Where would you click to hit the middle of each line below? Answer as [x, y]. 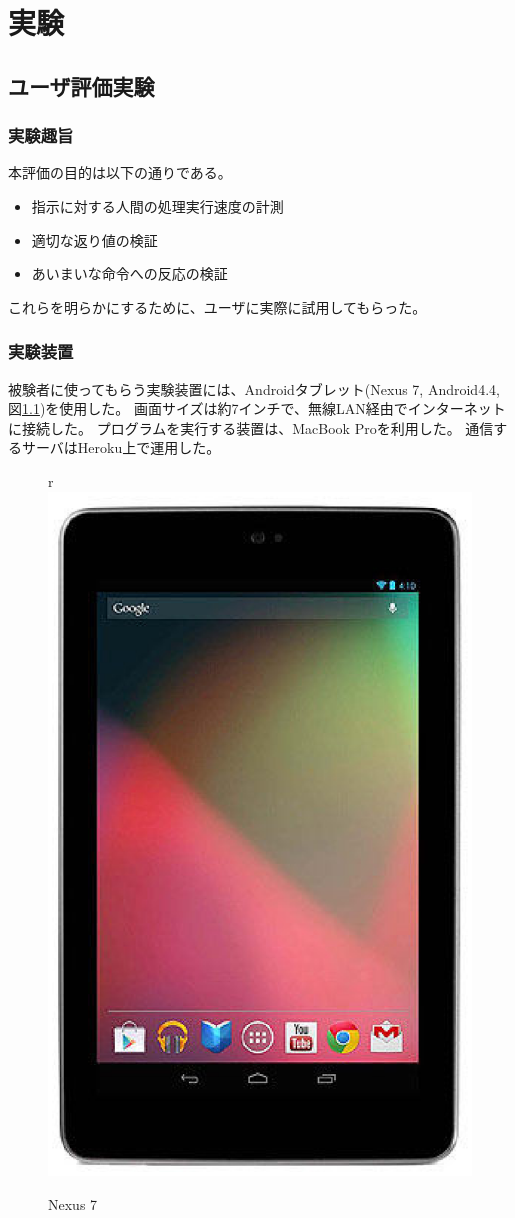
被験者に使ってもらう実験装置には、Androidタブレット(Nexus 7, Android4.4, [254, 388]
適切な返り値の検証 [94, 239]
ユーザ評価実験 [81, 85]
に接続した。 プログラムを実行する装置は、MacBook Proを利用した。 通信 [251, 427]
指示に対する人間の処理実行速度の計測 [157, 205]
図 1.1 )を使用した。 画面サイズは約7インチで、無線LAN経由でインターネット [257, 408]
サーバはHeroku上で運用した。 [121, 447]
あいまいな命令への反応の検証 [129, 273]
